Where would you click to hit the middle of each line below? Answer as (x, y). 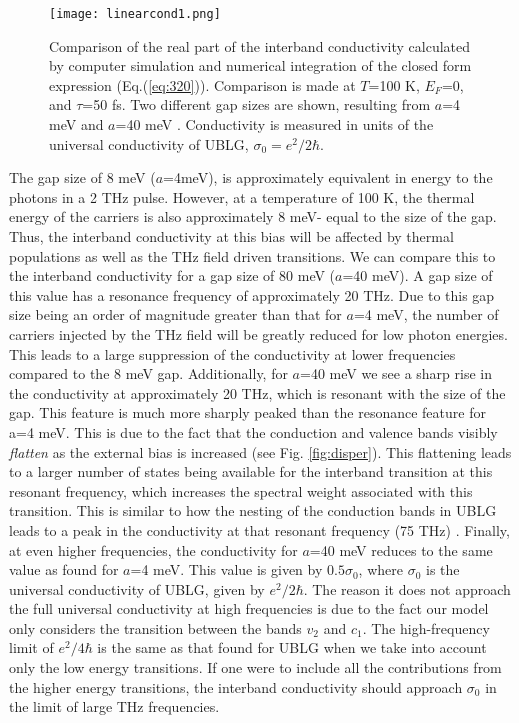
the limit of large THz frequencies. (114, 706)
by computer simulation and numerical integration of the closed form (260, 65)
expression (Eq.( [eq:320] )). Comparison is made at (202, 84)
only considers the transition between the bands (155, 627)
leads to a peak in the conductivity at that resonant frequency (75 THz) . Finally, (259, 529)
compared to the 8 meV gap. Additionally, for (148, 373)
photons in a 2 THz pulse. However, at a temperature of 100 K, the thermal (242, 196)
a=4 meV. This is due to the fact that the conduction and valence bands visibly (253, 431)
